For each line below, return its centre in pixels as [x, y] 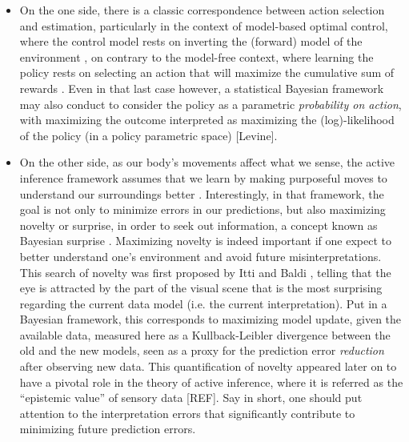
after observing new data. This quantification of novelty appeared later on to [208, 366]
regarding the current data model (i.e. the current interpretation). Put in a [203, 303]
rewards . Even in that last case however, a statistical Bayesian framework [202, 88]
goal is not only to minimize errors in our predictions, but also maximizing [202, 209]
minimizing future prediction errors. [108, 429]
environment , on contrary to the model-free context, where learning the [196, 56]
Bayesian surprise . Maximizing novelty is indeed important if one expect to [205, 241]
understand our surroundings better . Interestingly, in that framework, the [202, 193]
